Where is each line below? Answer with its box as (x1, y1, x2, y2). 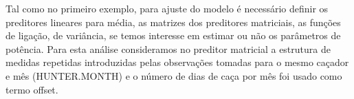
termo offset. (5, 82, 58, 96)
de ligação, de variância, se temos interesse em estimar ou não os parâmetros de (5, 28, 341, 43)
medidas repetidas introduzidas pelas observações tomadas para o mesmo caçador (5, 55, 349, 69)
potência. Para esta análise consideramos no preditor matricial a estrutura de (5, 41, 331, 56)
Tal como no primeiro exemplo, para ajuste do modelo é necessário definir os (5, 1, 329, 15)
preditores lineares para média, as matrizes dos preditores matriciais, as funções (5, 14, 341, 29)
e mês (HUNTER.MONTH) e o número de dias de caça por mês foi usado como (5, 68, 342, 82)
